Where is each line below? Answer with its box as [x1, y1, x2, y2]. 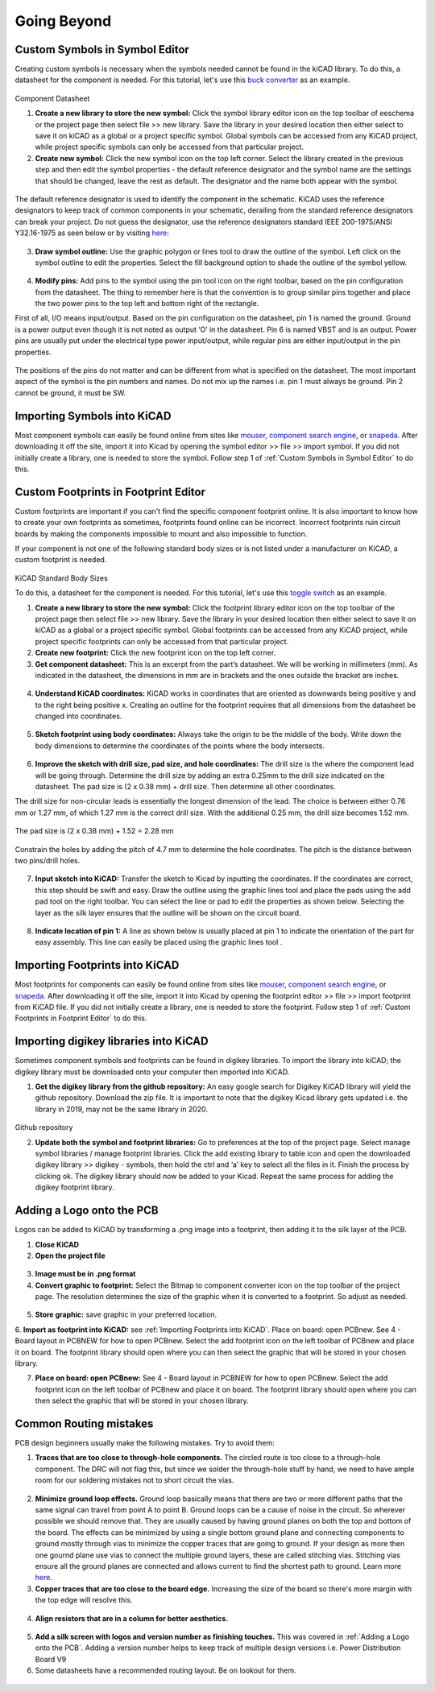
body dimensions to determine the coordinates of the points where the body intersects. [35, 741, 325, 751]
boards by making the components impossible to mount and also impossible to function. [14, 528, 308, 539]
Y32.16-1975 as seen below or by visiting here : [14, 228, 169, 238]
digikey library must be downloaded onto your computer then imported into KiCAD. [14, 1067, 290, 1077]
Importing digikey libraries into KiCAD [14, 1035, 209, 1049]
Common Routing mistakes [14, 1417, 154, 1430]
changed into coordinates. [35, 711, 122, 721]
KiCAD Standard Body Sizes [14, 573, 108, 583]
